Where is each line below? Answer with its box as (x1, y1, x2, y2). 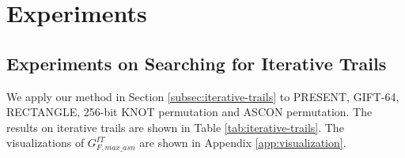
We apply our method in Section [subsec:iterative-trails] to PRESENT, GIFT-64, (6, 88, 399, 104)
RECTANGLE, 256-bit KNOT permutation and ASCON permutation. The (6, 103, 373, 120)
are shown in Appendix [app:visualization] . (139, 134, 346, 151)
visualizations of (6, 134, 85, 151)
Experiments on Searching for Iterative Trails (6, 51, 387, 75)
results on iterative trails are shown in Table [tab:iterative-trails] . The (6, 118, 344, 135)
